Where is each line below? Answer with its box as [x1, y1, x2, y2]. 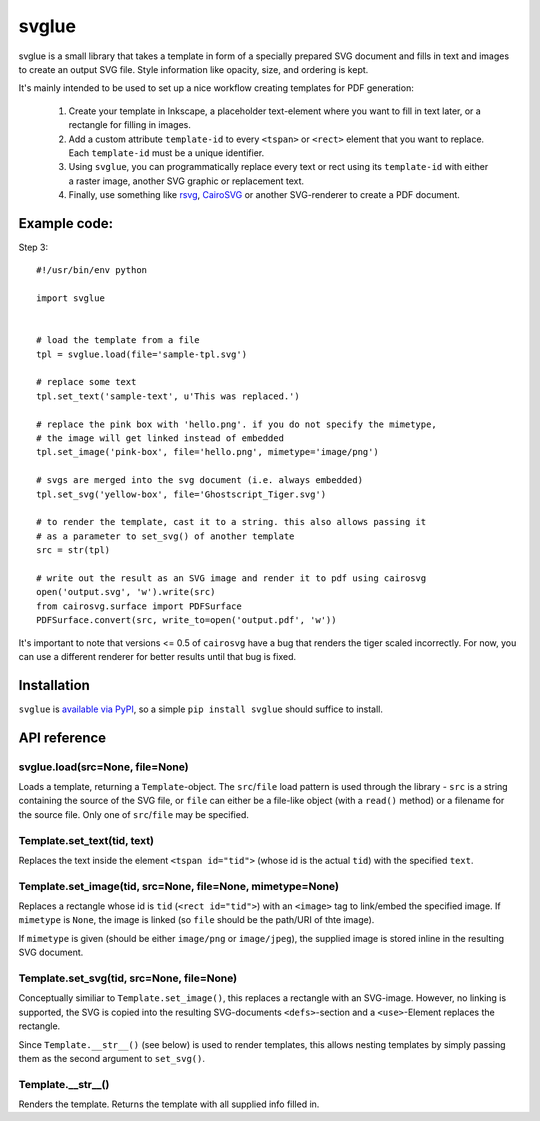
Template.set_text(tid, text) [18, 833, 155, 847]
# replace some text [36, 376, 137, 388]
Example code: [18, 215, 114, 232]
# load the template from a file [36, 335, 200, 346]
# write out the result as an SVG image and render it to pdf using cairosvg [36, 572, 427, 584]
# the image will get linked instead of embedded [36, 433, 285, 444]
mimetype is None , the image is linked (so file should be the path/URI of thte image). [18, 914, 375, 926]
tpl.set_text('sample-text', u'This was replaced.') [36, 390, 300, 402]
